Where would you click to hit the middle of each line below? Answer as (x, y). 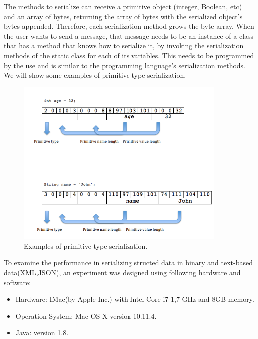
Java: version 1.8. (42, 332)
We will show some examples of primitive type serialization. (95, 75)
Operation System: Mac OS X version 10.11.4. (86, 315)
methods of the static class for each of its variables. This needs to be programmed (129, 55)
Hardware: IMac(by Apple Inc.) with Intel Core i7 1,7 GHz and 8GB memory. (135, 299)
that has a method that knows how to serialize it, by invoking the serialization (124, 46)
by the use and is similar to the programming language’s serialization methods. (125, 65)
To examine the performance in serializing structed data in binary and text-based (128, 263)
